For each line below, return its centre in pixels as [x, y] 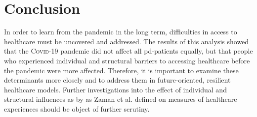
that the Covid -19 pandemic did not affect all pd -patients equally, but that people [128, 51]
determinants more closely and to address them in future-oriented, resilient [117, 80]
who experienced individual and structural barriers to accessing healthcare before [127, 60]
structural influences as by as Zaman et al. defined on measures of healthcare [121, 99]
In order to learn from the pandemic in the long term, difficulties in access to [121, 32]
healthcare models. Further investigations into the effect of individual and [115, 89]
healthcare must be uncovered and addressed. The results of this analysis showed [127, 41]
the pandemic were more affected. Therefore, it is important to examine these [121, 70]
